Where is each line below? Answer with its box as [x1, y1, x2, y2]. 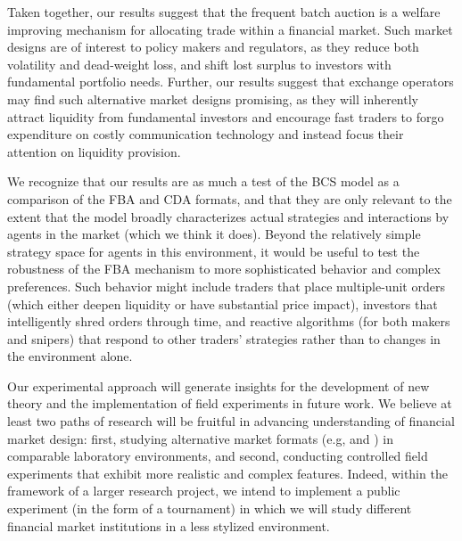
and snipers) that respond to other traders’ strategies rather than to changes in [7, 329, 441, 348]
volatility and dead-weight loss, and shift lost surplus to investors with [7, 54, 392, 73]
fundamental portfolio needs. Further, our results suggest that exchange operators [7, 72, 454, 91]
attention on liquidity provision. [7, 142, 181, 160]
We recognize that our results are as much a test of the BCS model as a [7, 172, 400, 191]
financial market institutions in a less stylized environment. [7, 516, 330, 535]
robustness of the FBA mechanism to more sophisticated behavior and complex [7, 259, 441, 278]
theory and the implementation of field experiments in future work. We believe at [7, 394, 452, 413]
